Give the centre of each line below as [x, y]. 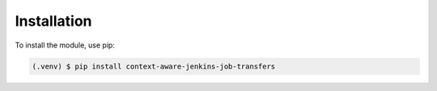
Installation [53, 21]
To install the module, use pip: [65, 45]
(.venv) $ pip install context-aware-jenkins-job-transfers [154, 66]
